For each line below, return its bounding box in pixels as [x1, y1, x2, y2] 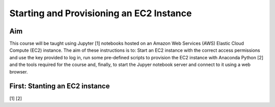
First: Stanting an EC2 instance [9, 82, 110, 91]
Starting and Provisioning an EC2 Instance [9, 8, 192, 19]
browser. [9, 68, 28, 75]
